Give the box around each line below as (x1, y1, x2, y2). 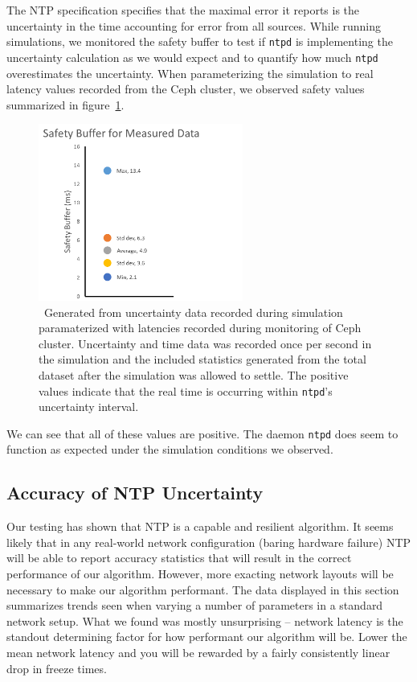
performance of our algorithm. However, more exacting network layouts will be (6, 565, 394, 582)
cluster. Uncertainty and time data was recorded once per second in (39, 335, 372, 351)
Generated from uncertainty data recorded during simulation (43, 303, 343, 320)
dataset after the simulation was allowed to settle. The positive (39, 366, 349, 383)
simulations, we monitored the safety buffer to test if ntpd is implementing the (6, 33, 393, 50)
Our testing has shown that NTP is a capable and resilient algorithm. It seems (6, 518, 394, 535)
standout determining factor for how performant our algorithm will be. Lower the (6, 628, 407, 645)
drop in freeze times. (6, 659, 107, 676)
